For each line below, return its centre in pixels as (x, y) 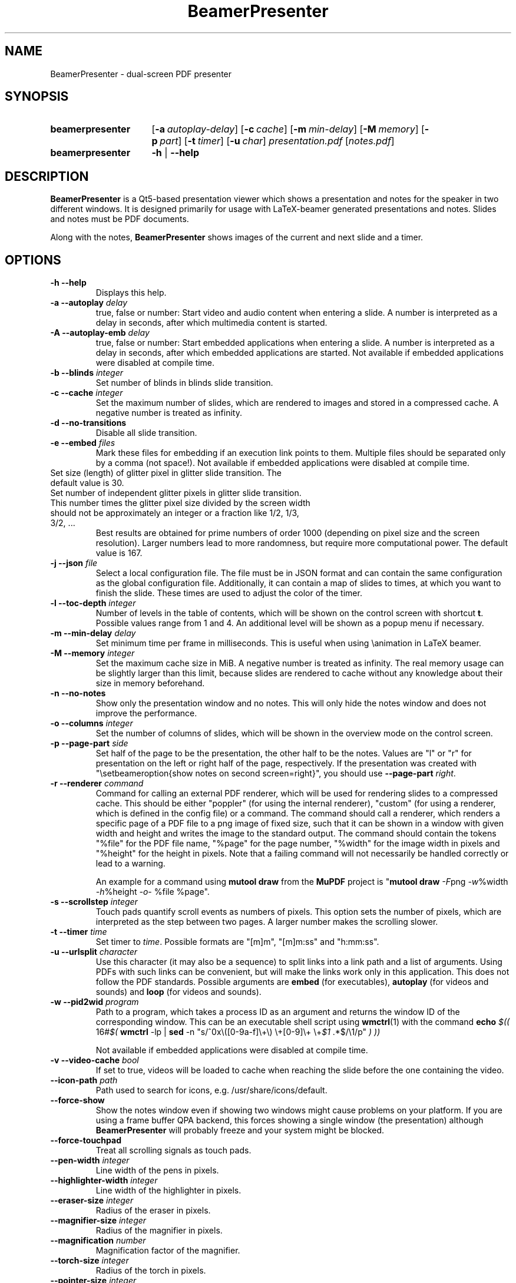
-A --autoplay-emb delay (100, 333)
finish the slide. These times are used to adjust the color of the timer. (229, 593)
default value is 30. (87, 483)
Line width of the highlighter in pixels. (168, 1191)
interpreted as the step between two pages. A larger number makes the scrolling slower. (267, 922)
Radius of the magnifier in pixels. (159, 1231)
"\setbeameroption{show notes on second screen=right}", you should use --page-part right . (276, 773)
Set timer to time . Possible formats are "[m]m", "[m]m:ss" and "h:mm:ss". (237, 942)
